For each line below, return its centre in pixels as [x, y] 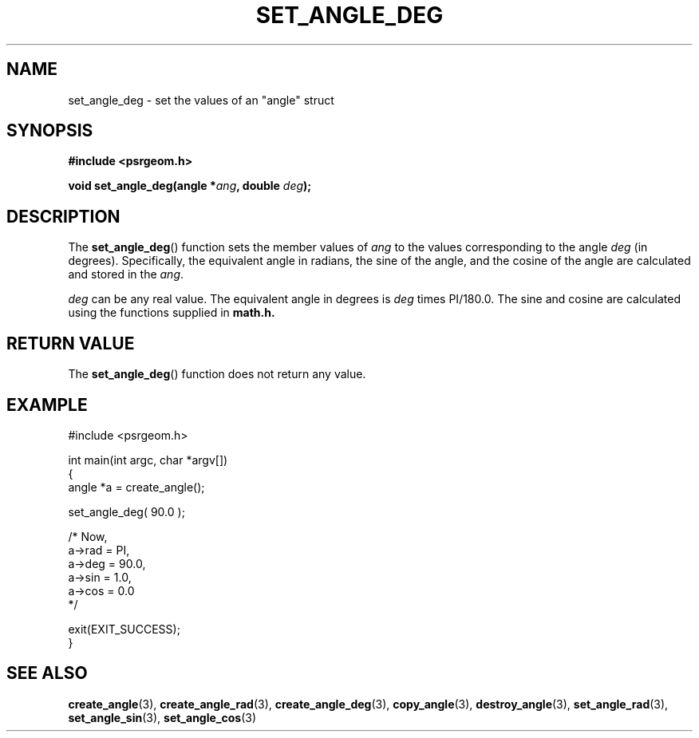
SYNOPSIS [50, 131]
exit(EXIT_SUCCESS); [124, 629]
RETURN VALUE [71, 343]
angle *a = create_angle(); [136, 487]
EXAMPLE [47, 405]
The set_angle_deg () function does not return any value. [217, 374]
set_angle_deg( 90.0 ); [126, 511]
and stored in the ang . [126, 274]
